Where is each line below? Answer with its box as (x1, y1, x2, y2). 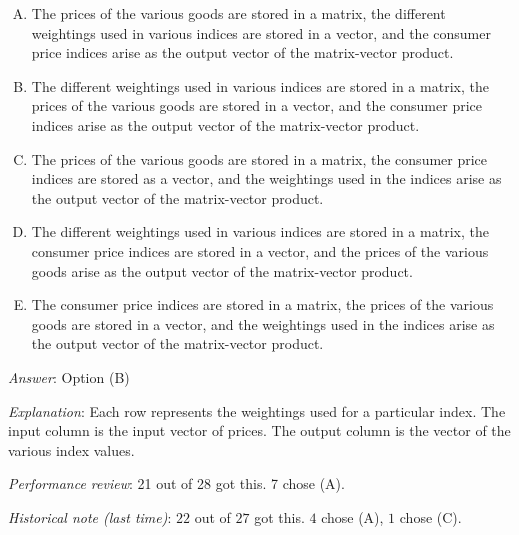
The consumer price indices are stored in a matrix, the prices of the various (31, 294, 494, 315)
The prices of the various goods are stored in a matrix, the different (31, 3, 446, 23)
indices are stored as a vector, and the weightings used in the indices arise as (31, 168, 502, 189)
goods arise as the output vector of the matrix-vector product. (31, 260, 413, 281)
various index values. (8, 439, 135, 460)
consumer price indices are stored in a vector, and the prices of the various (31, 240, 489, 261)
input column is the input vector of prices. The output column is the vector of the (8, 420, 511, 441)
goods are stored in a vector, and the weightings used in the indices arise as (31, 313, 495, 334)
